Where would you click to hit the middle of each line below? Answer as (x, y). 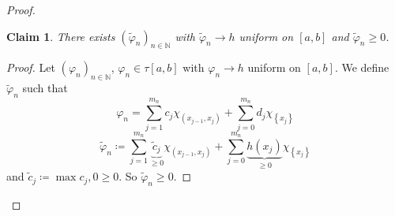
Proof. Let (31, 67)
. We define (362, 67)
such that (45, 88)
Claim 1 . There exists (61, 36)
